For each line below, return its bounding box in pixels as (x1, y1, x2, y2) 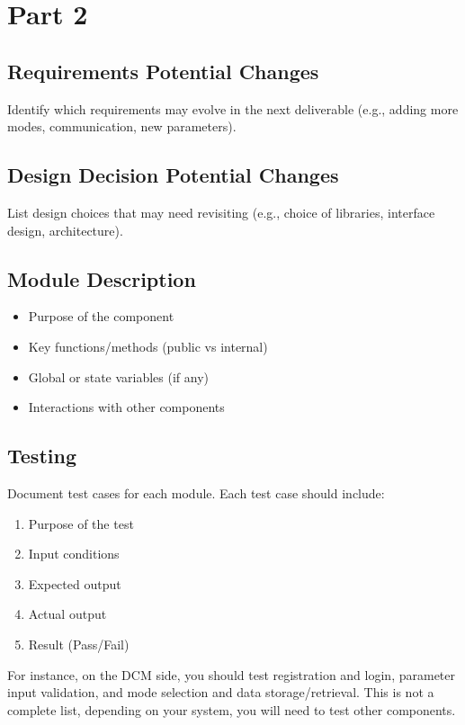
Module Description (7, 264, 196, 292)
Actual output (28, 604, 107, 623)
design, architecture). (7, 220, 123, 239)
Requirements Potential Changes (7, 57, 319, 85)
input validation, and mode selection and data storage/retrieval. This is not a (7, 683, 434, 702)
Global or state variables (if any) (28, 367, 210, 386)
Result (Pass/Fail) (28, 634, 130, 653)
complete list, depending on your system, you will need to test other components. (7, 700, 456, 719)
